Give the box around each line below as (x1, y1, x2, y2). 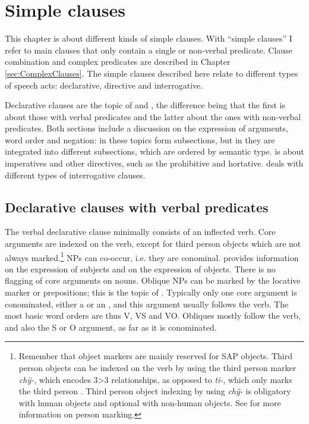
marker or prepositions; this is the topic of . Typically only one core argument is (5, 286, 297, 299)
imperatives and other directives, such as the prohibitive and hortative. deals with (5, 157, 304, 169)
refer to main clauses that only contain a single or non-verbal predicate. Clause (5, 43, 292, 56)
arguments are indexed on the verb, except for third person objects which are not (5, 237, 301, 250)
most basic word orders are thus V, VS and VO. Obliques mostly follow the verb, (5, 309, 301, 322)
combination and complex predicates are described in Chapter (5, 55, 231, 68)
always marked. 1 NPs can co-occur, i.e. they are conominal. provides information (5, 249, 299, 263)
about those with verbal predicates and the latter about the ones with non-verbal (5, 110, 301, 123)
